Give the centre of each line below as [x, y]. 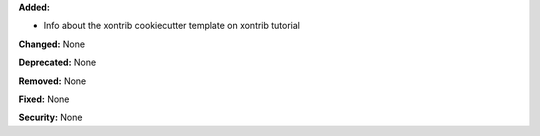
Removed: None [52, 81]
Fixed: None [44, 99]
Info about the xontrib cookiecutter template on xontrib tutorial [171, 26]
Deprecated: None [57, 62]
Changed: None [51, 44]
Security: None [50, 117]
